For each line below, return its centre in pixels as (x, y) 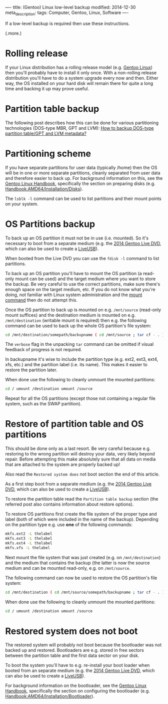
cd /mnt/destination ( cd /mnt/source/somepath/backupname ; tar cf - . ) (85, 592)
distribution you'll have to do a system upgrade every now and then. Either (82, 78)
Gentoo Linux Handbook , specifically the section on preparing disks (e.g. (80, 183)
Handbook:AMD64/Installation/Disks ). (44, 189)
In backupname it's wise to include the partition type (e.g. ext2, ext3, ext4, (82, 359)
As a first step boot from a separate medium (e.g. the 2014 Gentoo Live (78, 484)
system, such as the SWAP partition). (43, 404)
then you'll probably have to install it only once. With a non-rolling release (81, 73)
